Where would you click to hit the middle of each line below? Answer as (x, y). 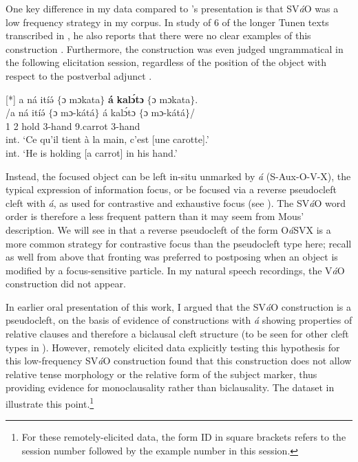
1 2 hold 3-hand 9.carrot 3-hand (73, 125)
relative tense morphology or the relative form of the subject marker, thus (161, 374)
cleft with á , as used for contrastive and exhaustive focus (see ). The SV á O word (176, 202)
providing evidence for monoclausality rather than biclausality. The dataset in (170, 387)
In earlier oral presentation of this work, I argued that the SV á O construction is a (179, 306)
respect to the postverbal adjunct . (79, 75)
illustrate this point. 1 (50, 403)
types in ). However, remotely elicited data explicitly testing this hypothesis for (173, 347)
